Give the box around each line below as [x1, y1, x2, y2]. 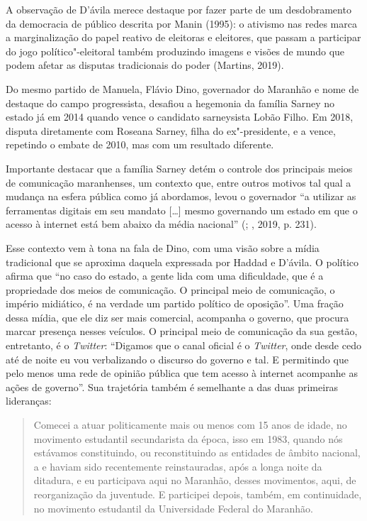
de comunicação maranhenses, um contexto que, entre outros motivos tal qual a [6, 175, 351, 190]
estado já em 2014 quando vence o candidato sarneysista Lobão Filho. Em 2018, [6, 109, 354, 124]
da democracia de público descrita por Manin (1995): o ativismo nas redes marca [6, 16, 357, 31]
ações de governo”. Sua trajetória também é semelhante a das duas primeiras [6, 379, 339, 394]
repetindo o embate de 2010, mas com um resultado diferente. [6, 137, 274, 152]
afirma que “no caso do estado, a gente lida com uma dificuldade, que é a [6, 268, 324, 283]
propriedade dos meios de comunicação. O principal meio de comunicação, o [6, 282, 335, 297]
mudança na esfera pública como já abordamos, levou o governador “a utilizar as [6, 189, 356, 204]
